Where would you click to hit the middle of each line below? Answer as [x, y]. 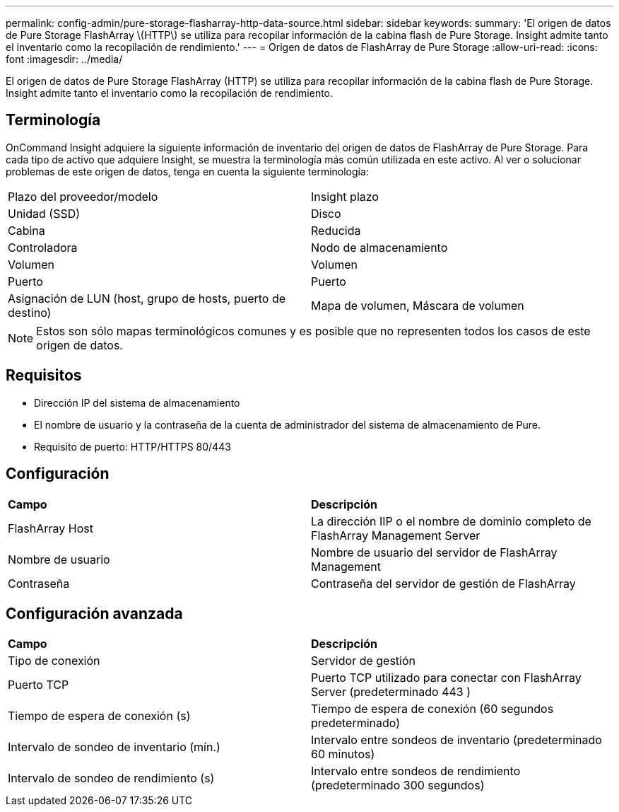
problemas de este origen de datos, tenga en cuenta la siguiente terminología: [187, 171]
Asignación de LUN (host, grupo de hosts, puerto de [147, 298]
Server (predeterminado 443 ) [391, 692]
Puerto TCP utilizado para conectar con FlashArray [446, 678]
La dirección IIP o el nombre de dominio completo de [451, 521]
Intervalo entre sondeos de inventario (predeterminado [456, 740]
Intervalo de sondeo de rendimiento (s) [111, 778]
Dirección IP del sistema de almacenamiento [137, 402]
